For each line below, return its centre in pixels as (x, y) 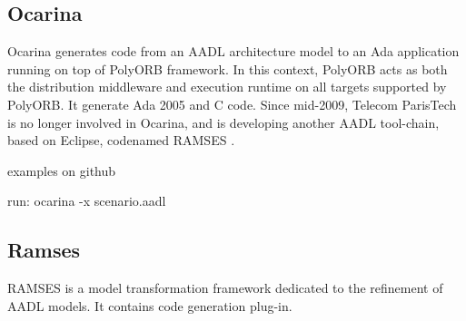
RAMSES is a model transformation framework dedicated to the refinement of (225, 288)
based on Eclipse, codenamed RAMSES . (121, 140)
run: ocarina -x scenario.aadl (87, 201)
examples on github (62, 170)
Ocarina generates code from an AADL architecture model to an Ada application (233, 51)
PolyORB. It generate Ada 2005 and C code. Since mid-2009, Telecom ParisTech (232, 104)
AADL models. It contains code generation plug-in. (150, 305)
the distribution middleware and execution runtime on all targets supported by (227, 87)
